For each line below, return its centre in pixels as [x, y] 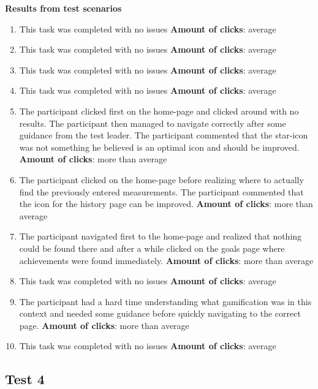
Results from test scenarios [63, 8]
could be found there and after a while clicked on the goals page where [152, 248]
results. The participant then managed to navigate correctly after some [153, 123]
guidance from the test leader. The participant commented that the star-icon [164, 135]
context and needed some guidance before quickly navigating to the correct [160, 313]
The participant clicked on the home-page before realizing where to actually [161, 179]
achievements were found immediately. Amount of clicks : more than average [166, 260]
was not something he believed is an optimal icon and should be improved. [159, 147]
